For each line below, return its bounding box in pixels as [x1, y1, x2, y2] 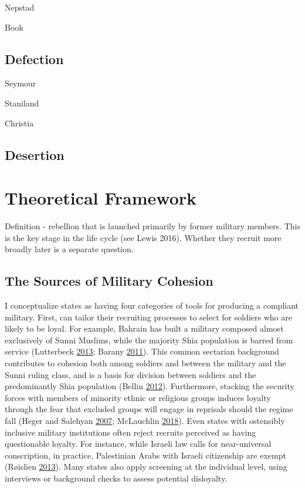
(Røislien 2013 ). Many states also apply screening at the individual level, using [5, 460, 287, 473]
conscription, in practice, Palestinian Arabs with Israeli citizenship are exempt [5, 449, 286, 461]
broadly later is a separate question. [5, 243, 134, 255]
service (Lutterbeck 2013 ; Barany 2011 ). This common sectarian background [5, 345, 279, 357]
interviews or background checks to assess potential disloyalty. [5, 472, 228, 484]
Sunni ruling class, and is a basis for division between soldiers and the [5, 368, 256, 380]
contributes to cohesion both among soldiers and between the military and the [5, 357, 286, 369]
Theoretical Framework [5, 186, 197, 210]
